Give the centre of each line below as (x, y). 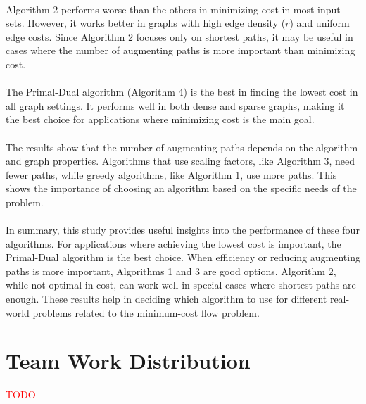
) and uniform (320, 23)
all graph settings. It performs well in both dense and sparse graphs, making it (175, 105)
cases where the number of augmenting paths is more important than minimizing (181, 50)
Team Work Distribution (128, 361)
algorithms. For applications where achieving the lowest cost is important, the (173, 243)
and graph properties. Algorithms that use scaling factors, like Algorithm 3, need (181, 161)
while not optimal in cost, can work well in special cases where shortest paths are (181, 285)
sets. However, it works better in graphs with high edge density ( (146, 23)
